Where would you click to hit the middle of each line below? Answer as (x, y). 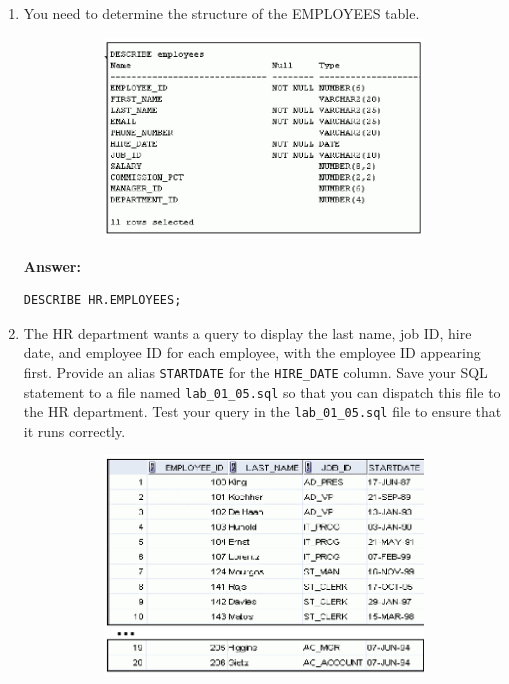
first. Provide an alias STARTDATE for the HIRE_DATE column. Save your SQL (255, 371)
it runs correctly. (74, 430)
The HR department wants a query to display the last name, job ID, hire (247, 332)
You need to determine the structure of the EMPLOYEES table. (221, 13)
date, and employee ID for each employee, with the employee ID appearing (252, 352)
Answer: (52, 265)
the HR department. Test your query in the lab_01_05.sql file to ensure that (262, 411)
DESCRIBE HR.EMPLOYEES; (102, 300)
